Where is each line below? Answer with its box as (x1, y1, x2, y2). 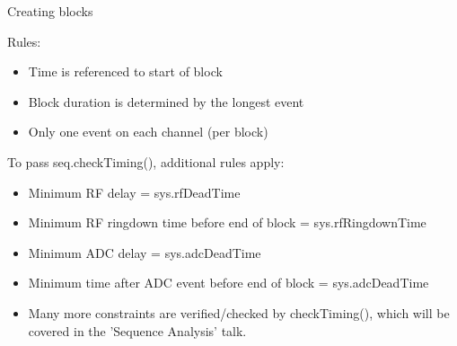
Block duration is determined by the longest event (28, 92, 304, 111)
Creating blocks (7, 2, 93, 20)
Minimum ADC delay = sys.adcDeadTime (28, 243, 261, 262)
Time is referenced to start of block (28, 62, 223, 81)
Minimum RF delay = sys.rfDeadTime (28, 182, 241, 201)
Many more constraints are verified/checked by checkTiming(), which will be (28, 303, 450, 322)
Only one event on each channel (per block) (28, 122, 268, 141)
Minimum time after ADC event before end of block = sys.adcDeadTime (28, 273, 429, 292)
